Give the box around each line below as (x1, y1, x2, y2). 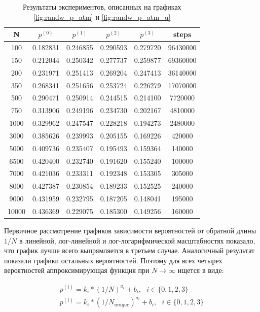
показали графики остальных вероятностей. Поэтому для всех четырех (4, 255, 222, 265)
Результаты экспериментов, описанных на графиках (22, 2, 181, 12)
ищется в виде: (177, 265, 224, 275)
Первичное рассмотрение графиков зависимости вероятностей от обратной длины (4, 225, 256, 236)
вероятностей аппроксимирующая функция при (4, 265, 150, 275)
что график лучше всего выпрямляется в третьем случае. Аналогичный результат (4, 245, 255, 256)
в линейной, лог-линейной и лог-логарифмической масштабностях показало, (19, 235, 255, 246)
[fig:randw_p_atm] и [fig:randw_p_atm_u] (33, 11, 171, 22)
